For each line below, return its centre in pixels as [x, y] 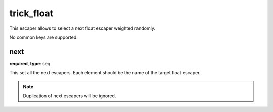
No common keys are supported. [43, 37]
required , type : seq [30, 63]
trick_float [31, 13]
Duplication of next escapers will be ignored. [70, 96]
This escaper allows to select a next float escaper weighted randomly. [82, 28]
